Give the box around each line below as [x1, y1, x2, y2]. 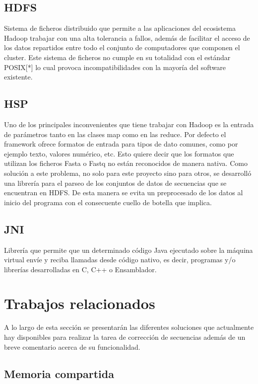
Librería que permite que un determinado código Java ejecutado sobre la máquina [4, 244, 253, 255]
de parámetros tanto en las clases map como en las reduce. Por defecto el [4, 129, 226, 139]
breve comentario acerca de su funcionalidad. [4, 341, 140, 352]
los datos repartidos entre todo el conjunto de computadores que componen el [4, 42, 240, 53]
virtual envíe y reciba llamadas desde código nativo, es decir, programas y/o [4, 254, 236, 265]
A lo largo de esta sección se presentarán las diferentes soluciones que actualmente [4, 322, 254, 332]
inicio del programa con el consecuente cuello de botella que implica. [4, 197, 212, 207]
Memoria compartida [4, 366, 114, 381]
